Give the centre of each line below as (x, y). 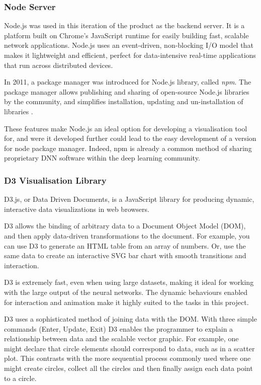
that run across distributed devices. (59, 65)
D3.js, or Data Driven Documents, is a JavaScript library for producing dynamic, (129, 199)
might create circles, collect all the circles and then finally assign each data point (128, 368)
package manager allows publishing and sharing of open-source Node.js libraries (127, 91)
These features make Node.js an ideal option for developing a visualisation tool (126, 128)
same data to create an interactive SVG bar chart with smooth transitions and (125, 255)
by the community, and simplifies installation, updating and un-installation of (124, 101)
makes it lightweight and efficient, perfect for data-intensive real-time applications (130, 55)
